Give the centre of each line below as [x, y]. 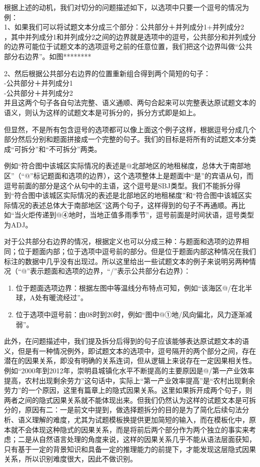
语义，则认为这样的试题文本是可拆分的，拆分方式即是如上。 [102, 112]
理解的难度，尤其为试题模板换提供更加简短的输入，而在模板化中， [140, 419]
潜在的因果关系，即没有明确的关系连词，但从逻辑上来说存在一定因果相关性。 [130, 361]
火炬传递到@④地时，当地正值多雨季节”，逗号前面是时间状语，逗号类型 [138, 215]
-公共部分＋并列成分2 [38, 92]
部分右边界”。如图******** [48, 56]
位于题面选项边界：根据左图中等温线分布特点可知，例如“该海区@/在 [127, 287]
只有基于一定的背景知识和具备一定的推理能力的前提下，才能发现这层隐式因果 [130, 449]
